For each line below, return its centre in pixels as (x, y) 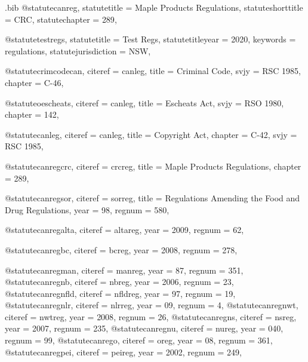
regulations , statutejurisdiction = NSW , (78, 50)
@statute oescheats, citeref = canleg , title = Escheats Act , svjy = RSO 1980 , (144, 102)
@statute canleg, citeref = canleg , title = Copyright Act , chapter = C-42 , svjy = (151, 134)
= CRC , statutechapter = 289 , (61, 19)
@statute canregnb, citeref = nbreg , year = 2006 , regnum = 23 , (119, 282)
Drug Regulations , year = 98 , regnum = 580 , (87, 209)
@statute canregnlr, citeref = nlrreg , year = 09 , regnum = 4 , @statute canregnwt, (152, 305)
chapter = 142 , (32, 114)
